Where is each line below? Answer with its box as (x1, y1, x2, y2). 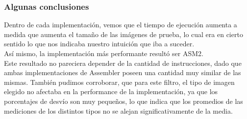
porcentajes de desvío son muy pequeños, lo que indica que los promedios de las (4, 96, 243, 106)
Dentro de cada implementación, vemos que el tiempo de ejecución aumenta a (4, 20, 237, 30)
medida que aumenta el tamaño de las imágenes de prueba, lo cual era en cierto (4, 29, 243, 39)
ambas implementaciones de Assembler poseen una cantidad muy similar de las (4, 67, 241, 78)
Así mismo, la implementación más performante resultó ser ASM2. (4, 48, 203, 58)
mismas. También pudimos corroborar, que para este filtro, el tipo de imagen (4, 77, 235, 87)
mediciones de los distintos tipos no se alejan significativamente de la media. (4, 105, 233, 116)
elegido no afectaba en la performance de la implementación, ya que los (4, 86, 218, 97)
